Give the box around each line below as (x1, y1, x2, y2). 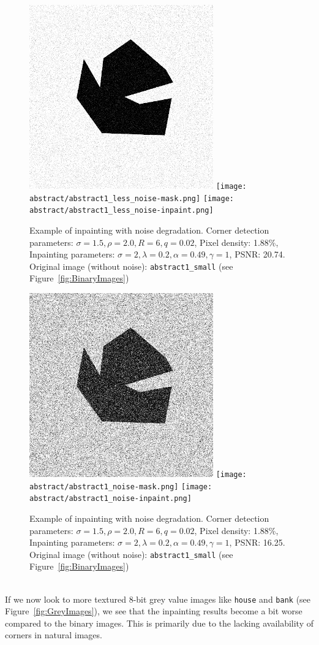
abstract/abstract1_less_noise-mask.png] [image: (29, 194, 234, 203)
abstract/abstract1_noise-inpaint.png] (29, 494, 192, 503)
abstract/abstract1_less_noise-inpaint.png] (29, 206, 214, 215)
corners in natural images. (5, 628, 102, 641)
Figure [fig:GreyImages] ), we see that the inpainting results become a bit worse (5, 605, 302, 617)
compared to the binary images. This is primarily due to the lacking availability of (5, 616, 314, 629)
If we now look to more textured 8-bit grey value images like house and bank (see (5, 592, 311, 605)
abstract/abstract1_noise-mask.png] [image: (29, 482, 212, 491)
